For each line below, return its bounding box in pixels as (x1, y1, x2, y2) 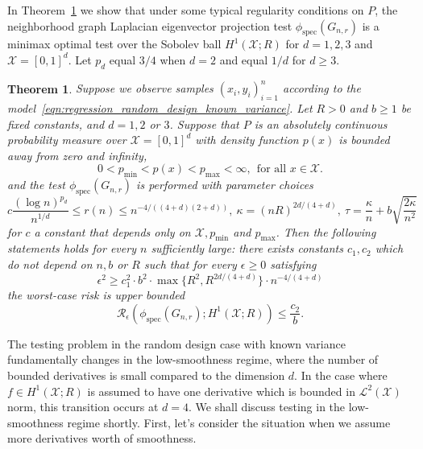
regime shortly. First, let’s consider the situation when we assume (67, 414, 391, 430)
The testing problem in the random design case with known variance (7, 335, 346, 352)
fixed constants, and (7, 115, 105, 132)
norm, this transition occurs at (7, 398, 159, 415)
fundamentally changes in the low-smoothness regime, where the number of (7, 351, 379, 368)
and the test (7, 176, 65, 193)
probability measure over (7, 131, 126, 148)
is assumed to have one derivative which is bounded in (87, 382, 355, 399)
